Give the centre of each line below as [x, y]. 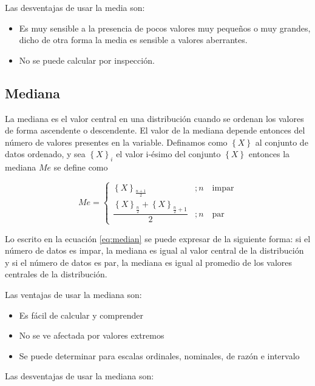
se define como [81, 167]
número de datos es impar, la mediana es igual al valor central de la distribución [154, 250]
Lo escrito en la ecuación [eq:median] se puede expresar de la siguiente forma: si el [158, 238]
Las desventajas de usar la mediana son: [80, 376]
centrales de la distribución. [56, 274]
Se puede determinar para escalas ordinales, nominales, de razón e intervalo [159, 355]
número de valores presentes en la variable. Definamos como [116, 142]
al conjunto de [282, 142]
